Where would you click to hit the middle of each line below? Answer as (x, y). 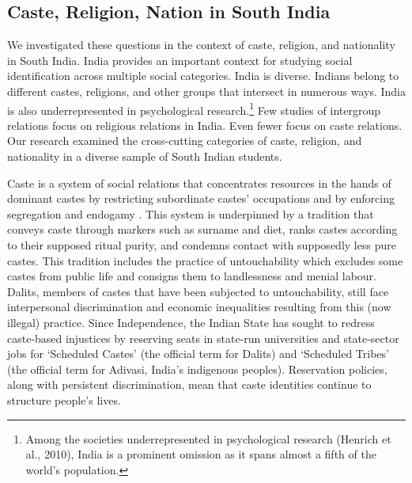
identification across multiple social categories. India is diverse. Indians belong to (203, 76)
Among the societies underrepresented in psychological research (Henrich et (208, 438)
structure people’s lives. (64, 399)
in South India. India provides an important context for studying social (180, 60)
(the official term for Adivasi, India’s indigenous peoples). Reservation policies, (197, 369)
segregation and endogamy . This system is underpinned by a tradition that (191, 213)
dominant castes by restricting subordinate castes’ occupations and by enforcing (201, 198)
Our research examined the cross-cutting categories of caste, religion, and (185, 141)
